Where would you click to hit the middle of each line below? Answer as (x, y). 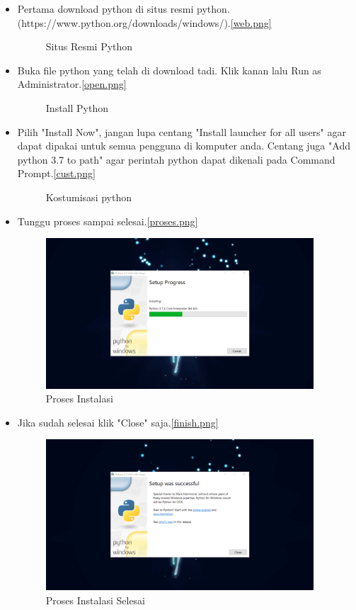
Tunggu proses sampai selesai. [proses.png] (108, 221)
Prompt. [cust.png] (56, 173)
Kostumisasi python (88, 197)
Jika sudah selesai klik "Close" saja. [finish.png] (118, 422)
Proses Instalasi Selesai (96, 600)
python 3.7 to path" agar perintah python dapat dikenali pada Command (176, 159)
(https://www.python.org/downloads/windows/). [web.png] (144, 22)
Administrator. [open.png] (72, 84)
